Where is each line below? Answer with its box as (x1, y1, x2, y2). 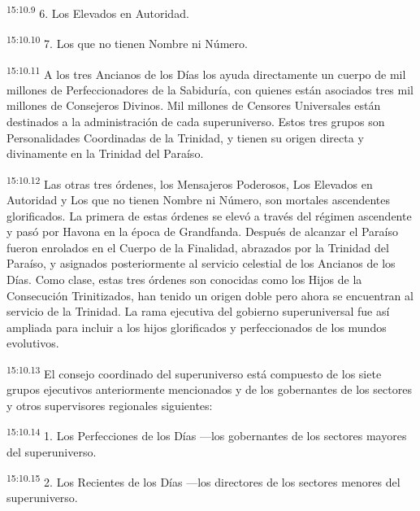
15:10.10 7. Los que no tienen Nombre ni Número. (6, 33, 248, 51)
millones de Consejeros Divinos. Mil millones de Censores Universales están (6, 97, 381, 114)
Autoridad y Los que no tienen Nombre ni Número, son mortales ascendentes (6, 190, 391, 207)
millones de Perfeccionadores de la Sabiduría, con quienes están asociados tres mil (6, 81, 414, 98)
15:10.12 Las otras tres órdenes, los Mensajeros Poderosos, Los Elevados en (6, 173, 373, 192)
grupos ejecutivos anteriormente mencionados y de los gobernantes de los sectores (6, 381, 412, 398)
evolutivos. (6, 334, 59, 352)
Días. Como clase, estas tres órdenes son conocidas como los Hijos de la (6, 270, 362, 287)
